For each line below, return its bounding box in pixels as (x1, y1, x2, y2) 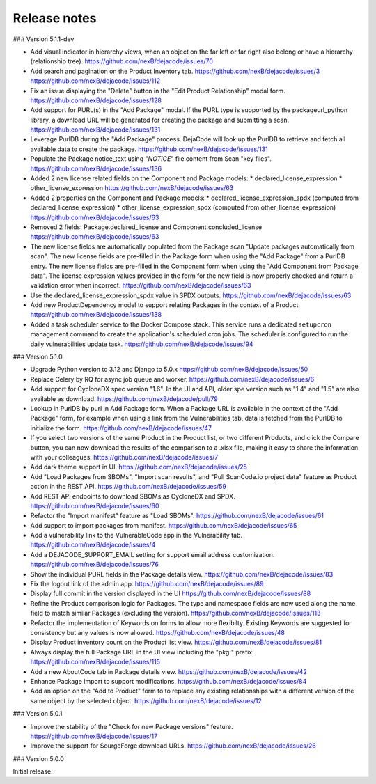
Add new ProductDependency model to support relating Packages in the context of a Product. (30, 301, 301, 309)
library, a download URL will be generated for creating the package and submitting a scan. (30, 116, 290, 124)
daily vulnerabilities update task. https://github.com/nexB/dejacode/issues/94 (30, 340, 253, 348)
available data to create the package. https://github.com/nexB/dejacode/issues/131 (30, 145, 268, 153)
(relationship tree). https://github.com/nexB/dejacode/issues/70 (30, 57, 214, 65)
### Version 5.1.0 (13, 352, 63, 361)
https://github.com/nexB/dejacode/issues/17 (30, 732, 158, 740)
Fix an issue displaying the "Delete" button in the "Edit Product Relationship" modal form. (30, 86, 285, 95)
